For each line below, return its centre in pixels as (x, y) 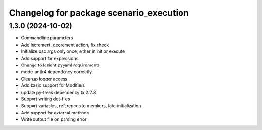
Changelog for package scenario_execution (99, 13)
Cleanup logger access (44, 79)
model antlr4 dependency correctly (57, 72)
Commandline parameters (47, 38)
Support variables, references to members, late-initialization (81, 106)
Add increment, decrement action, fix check (65, 45)
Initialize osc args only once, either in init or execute (73, 51)
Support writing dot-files (46, 99)
